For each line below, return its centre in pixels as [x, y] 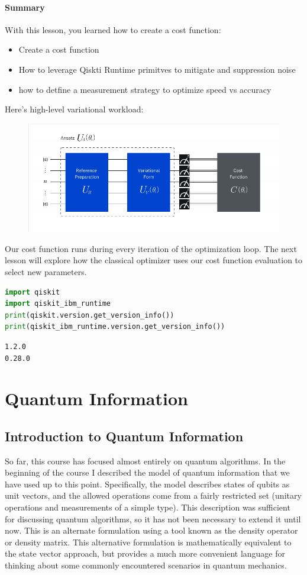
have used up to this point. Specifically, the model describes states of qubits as [147, 484]
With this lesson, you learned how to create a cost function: [113, 29]
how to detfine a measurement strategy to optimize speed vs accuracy [145, 89]
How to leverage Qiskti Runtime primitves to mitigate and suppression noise [157, 69]
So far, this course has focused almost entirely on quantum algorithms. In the [145, 461]
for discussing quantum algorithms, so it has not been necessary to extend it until [153, 519]
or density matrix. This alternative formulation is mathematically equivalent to [148, 542]
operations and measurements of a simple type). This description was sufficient [148, 507]
